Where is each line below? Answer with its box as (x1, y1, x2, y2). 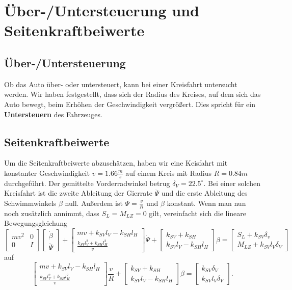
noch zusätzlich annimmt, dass (4, 207, 99, 218)
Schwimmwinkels (4, 197, 57, 208)
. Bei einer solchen (203, 177, 260, 188)
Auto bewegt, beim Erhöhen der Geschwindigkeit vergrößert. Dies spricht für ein (4, 98, 255, 109)
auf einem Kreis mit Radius (125, 167, 211, 178)
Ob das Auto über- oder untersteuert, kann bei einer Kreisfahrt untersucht (4, 78, 237, 89)
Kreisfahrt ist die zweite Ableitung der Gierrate (4, 188, 152, 198)
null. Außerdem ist (65, 197, 123, 208)
